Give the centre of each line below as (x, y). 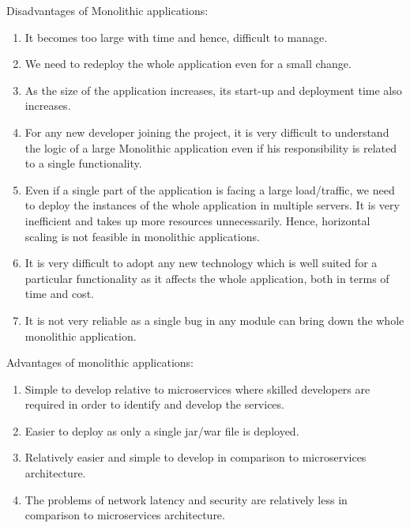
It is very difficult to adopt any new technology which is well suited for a (201, 263)
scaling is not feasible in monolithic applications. (142, 236)
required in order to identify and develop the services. (154, 404)
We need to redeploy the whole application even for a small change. (188, 64)
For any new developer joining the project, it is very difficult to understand (207, 132)
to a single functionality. (83, 163)
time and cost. (59, 294)
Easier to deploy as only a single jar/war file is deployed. (162, 430)
